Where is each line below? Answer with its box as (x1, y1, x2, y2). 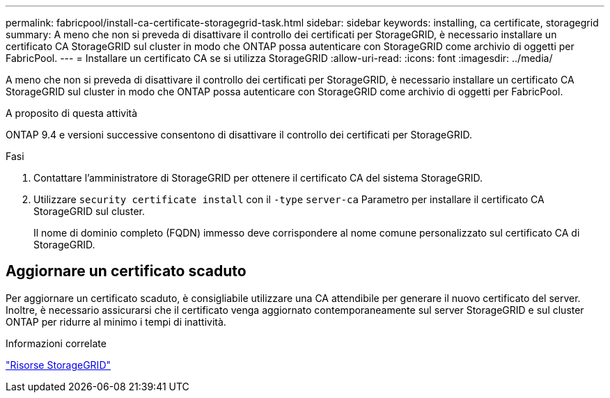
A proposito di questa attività (6, 107, 138, 119)
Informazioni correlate (6, 337, 107, 349)
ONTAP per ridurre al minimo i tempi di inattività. (6, 315, 226, 328)
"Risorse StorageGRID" (6, 358, 111, 371)
